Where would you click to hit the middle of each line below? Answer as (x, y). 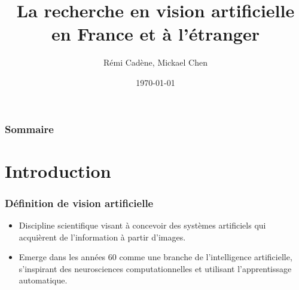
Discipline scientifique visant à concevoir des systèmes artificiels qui (142, 225)
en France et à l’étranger (155, 34)
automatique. (43, 280)
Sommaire (29, 129)
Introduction (58, 170)
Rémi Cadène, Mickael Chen (155, 62)
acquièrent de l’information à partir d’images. (102, 237)
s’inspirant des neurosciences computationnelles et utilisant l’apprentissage (155, 268)
